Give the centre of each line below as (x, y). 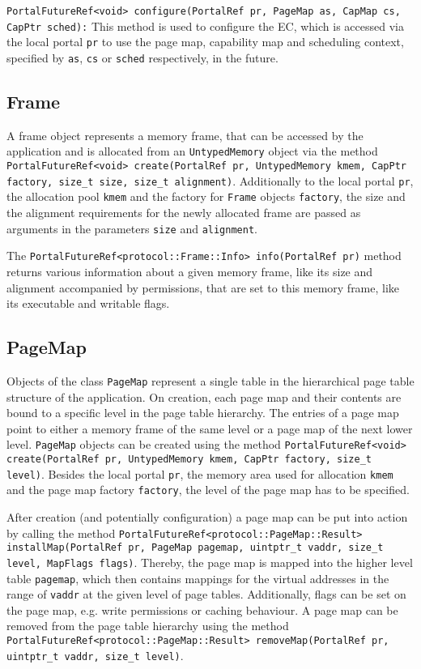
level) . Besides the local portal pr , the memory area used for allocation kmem (200, 473)
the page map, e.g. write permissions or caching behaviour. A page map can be (202, 609)
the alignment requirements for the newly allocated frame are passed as (184, 213)
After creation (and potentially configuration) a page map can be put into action (207, 517)
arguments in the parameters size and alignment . (132, 228)
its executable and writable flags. (88, 303)
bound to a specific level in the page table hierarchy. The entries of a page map (203, 413)
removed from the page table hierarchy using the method (148, 626)
